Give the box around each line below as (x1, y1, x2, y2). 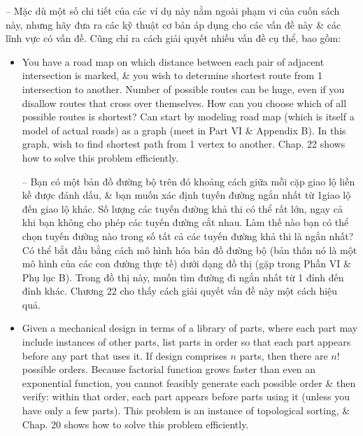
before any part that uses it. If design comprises (22, 348, 227, 363)
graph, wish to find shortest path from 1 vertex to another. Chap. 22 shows (22, 136, 346, 151)
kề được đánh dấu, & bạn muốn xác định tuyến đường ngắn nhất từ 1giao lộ (22, 188, 351, 202)
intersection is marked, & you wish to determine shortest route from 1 (22, 68, 322, 83)
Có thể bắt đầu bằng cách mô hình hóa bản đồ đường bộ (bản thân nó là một (22, 242, 357, 257)
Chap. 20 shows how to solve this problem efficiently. (22, 416, 249, 431)
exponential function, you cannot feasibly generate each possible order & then (22, 375, 356, 390)
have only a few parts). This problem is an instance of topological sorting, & (22, 403, 350, 418)
